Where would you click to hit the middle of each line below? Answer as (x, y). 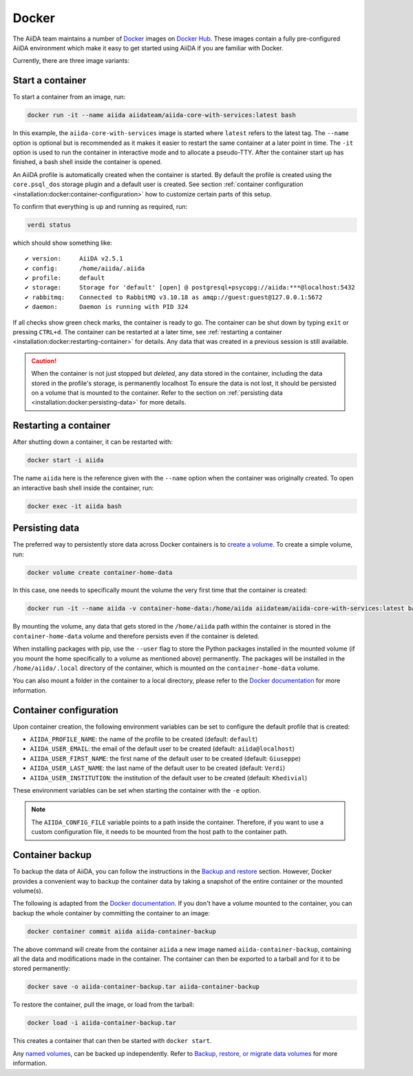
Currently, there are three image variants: (71, 61)
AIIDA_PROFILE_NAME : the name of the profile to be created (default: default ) (144, 739)
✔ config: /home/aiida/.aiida (85, 268)
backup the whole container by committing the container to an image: (111, 913)
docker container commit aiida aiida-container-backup (121, 931)
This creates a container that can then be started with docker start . (112, 1041)
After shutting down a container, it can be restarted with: (93, 442)
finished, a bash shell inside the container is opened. (87, 162)
